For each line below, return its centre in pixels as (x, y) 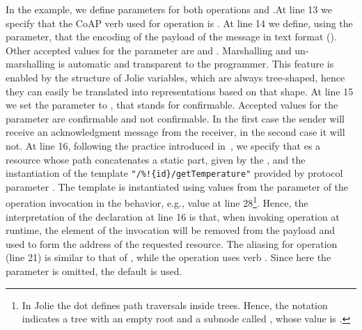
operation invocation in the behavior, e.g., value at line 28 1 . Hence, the (157, 202)
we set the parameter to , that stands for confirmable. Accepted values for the (172, 105)
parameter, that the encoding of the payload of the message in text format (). (171, 37)
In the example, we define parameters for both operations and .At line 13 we (169, 9)
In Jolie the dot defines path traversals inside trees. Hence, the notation (175, 305)
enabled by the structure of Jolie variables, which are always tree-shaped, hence (175, 77)
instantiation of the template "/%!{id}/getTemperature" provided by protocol (174, 173)
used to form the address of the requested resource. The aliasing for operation (172, 243)
